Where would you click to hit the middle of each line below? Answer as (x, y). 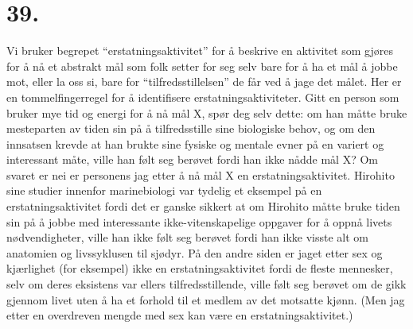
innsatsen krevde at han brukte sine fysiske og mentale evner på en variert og (195, 143)
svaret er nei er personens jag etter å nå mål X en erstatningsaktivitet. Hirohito (201, 174)
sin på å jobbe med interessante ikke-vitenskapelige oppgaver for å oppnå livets (199, 221)
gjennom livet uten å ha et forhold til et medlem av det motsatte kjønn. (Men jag (206, 299)
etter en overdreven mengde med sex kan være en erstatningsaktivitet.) (180, 315)
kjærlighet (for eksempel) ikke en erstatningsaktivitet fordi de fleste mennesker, (200, 268)
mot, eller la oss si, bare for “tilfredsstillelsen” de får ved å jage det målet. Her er (204, 81)
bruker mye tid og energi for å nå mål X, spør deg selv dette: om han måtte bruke (207, 112)
